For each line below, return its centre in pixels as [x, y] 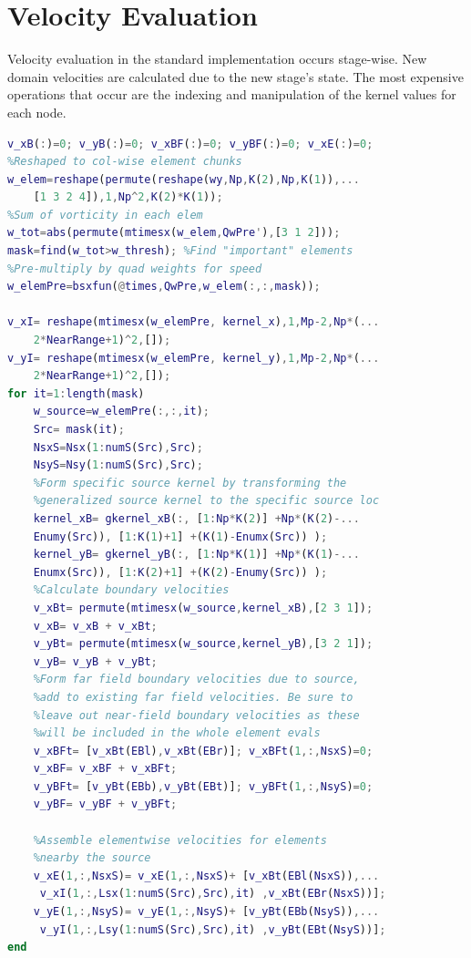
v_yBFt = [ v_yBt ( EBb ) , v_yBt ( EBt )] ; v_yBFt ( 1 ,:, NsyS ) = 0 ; [203, 786]
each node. [37, 112]
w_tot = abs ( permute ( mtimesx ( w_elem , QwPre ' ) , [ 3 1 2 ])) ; [174, 233]
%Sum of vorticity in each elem [105, 215]
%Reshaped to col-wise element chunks [125, 162]
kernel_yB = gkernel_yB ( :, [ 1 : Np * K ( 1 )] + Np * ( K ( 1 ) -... [196, 555]
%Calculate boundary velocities [131, 590]
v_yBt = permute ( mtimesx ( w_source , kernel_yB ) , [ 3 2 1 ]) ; [203, 644]
